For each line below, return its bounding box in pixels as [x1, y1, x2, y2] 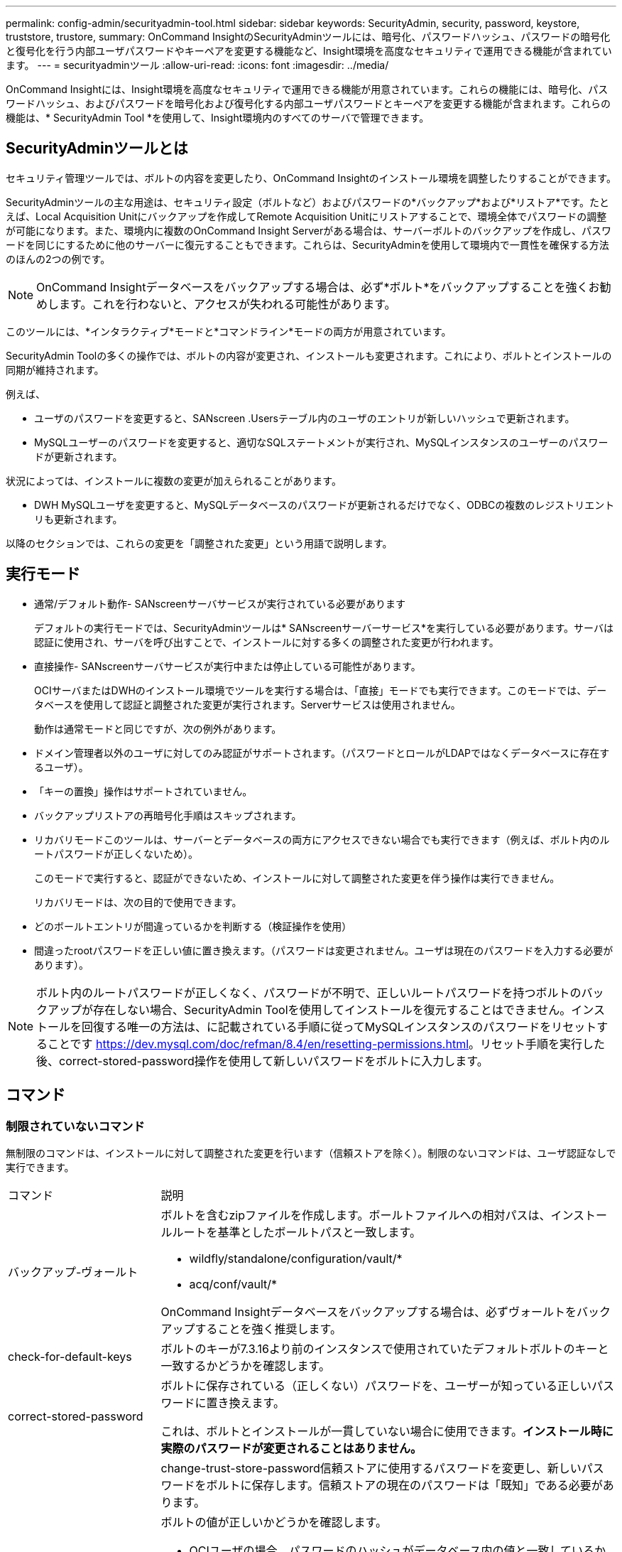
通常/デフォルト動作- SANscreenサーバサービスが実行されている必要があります [34, 597, 406, 610]
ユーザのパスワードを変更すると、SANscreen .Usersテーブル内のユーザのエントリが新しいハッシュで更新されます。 [34, 411, 575, 424]
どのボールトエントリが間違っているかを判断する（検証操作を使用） [34, 920, 352, 932]
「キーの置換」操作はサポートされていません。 [34, 785, 253, 797]
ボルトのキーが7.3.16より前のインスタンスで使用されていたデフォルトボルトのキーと [160, 1341, 609, 1356]
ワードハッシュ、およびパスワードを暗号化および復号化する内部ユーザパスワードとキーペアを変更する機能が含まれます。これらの [6, 97, 611, 109]
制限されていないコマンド [6, 1119, 145, 1133]
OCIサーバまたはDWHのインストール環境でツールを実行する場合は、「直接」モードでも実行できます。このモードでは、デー [34, 684, 607, 696]
